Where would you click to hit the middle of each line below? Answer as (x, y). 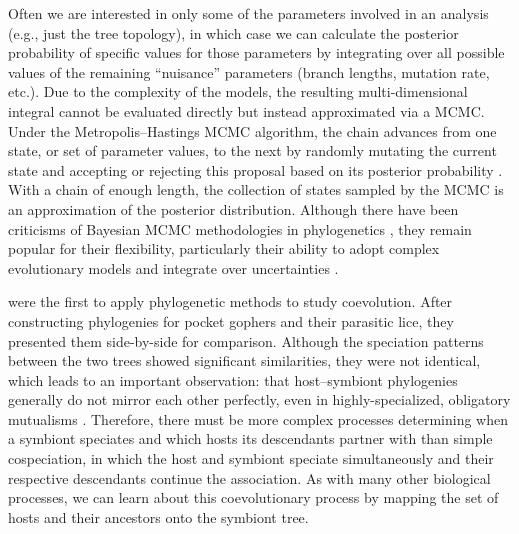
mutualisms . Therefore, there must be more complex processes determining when (258, 418)
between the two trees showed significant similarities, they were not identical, (244, 360)
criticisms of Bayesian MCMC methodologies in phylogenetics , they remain (240, 228)
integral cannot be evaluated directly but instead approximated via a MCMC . (246, 110)
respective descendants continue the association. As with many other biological (249, 477)
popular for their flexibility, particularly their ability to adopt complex (224, 248)
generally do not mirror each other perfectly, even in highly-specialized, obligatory (259, 399)
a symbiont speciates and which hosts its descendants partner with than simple (250, 438)
